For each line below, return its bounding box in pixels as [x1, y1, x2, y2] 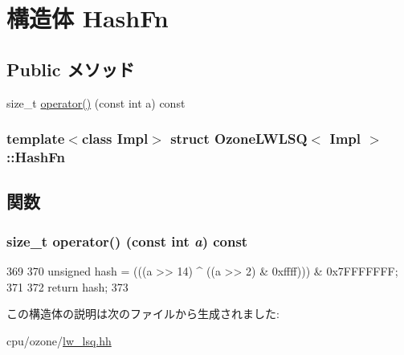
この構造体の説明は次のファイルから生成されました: [6, 305, 280, 322]
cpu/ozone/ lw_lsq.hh [6, 332, 112, 349]
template [6, 129, 65, 149]
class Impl [81, 129, 149, 149]
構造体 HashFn [6, 2, 169, 35]
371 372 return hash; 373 [6, 278, 129, 295]
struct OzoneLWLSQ [170, 129, 308, 149]
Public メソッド [6, 56, 135, 81]
